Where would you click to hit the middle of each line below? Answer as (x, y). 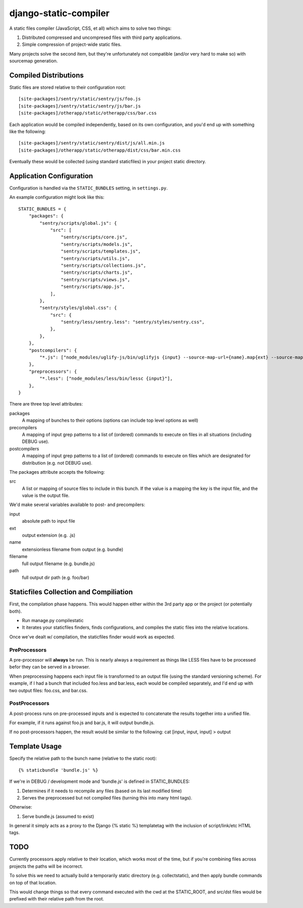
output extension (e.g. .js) (49, 535)
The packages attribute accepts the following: (57, 472)
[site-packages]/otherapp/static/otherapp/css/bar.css (88, 113)
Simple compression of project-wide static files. (72, 44)
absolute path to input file (48, 521)
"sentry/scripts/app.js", (93, 287)
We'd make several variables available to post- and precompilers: (77, 505)
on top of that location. (33, 882)
